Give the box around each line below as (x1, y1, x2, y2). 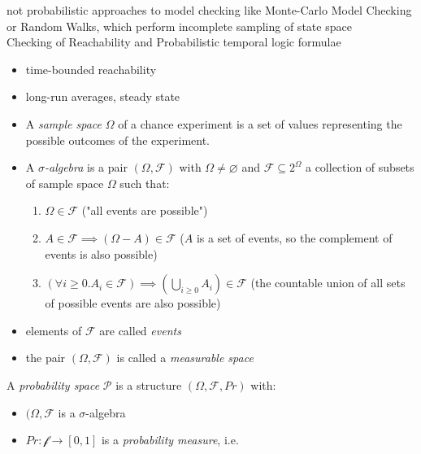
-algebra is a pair (44, 159, 128, 176)
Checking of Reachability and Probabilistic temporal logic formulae (7, 33, 341, 50)
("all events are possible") (81, 202, 208, 219)
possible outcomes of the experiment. (25, 131, 210, 148)
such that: (119, 174, 170, 191)
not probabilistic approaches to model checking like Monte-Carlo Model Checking (7, 2, 412, 18)
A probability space (7, 376, 100, 393)
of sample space (25, 174, 104, 191)
